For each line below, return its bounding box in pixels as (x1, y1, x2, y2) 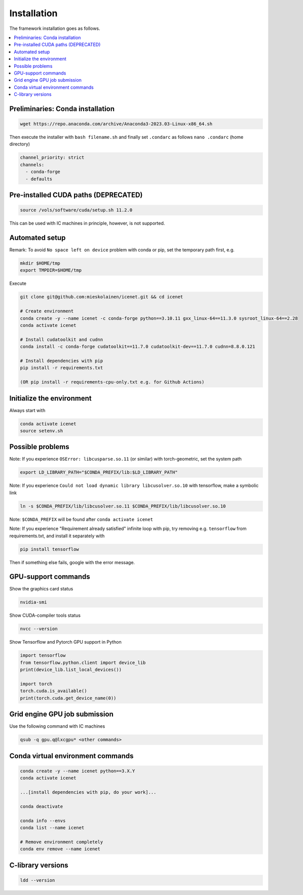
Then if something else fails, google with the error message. (9, 559, 135, 565)
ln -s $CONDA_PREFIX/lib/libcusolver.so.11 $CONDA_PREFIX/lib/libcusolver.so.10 (20, 503, 226, 509)
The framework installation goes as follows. (9, 25, 101, 31)
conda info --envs (20, 817, 66, 824)
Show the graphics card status (9, 586, 73, 592)
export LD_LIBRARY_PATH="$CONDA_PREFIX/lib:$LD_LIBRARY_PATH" (20, 469, 178, 475)
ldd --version (20, 877, 55, 883)
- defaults (25, 176, 53, 182)
